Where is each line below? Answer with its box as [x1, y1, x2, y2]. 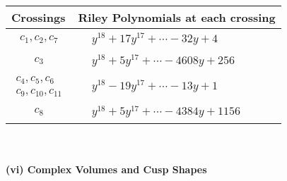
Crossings [11, 9, 66, 25]
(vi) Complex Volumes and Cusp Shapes [6, 161, 207, 176]
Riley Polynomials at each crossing [78, 9, 276, 25]
